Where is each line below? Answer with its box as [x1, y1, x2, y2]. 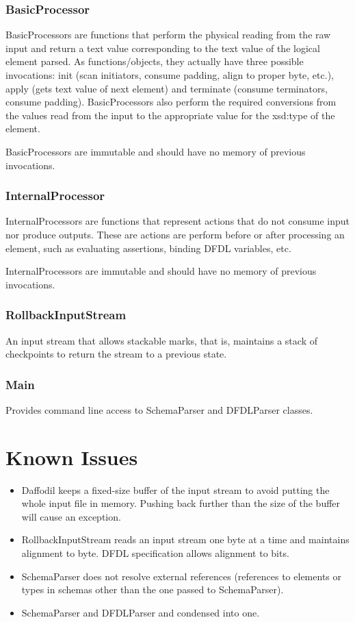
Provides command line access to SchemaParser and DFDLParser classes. [5, 402, 313, 416]
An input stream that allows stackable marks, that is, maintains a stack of [5, 333, 317, 347]
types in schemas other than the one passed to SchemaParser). [21, 582, 284, 597]
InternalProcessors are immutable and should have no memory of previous [5, 264, 317, 278]
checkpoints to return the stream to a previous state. [5, 347, 227, 361]
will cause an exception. [21, 509, 121, 523]
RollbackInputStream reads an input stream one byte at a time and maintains [21, 532, 350, 547]
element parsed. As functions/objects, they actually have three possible [5, 54, 304, 69]
